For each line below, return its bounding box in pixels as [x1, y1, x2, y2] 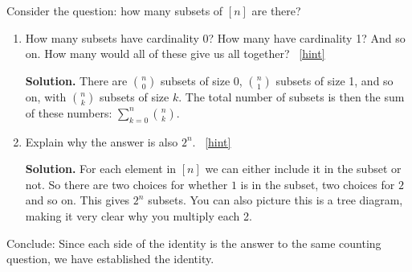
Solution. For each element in [25, 160, 177, 177]
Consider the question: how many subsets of [6, 2, 223, 19]
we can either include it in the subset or [205, 160, 402, 177]
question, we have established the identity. [6, 250, 214, 267]
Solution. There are [25, 72, 128, 89]
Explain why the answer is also [25, 133, 178, 150]
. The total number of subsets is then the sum [178, 88, 405, 105]
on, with [25, 88, 67, 105]
